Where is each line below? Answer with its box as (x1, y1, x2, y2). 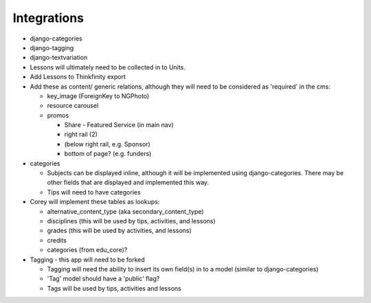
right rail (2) (64, 131, 98, 139)
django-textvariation (30, 54, 88, 62)
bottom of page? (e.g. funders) (64, 150, 152, 158)
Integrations (12, 10, 85, 25)
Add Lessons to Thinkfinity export (30, 73, 126, 81)
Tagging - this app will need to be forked (30, 255, 146, 264)
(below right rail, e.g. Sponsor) (64, 139, 150, 148)
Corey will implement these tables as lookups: (30, 198, 160, 206)
